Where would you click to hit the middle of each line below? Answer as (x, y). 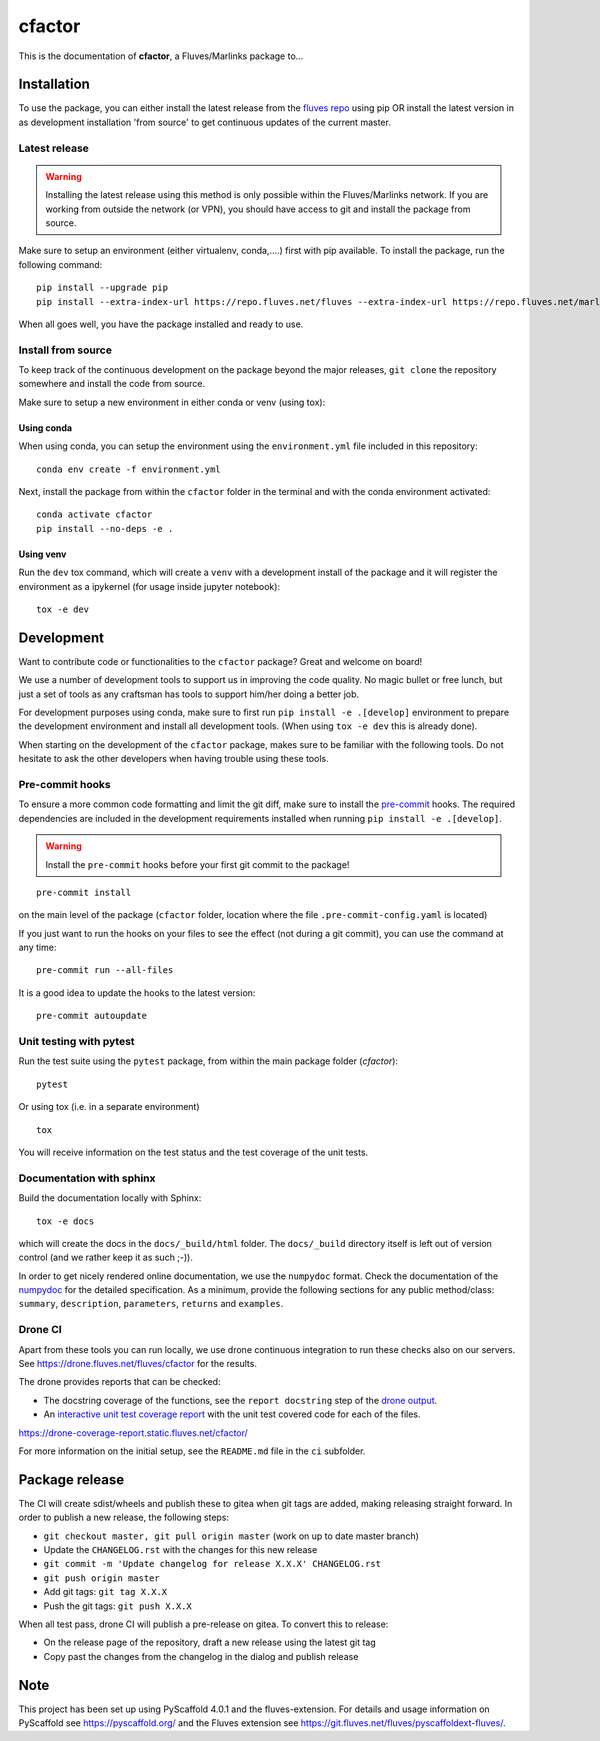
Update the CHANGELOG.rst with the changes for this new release (180, 1550)
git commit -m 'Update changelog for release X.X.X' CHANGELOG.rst (212, 1564)
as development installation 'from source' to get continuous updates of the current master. (205, 122)
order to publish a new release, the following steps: (124, 1517)
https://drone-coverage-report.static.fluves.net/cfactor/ (133, 1432)
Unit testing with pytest (76, 1042)
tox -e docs (65, 1221)
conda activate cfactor (94, 514)
